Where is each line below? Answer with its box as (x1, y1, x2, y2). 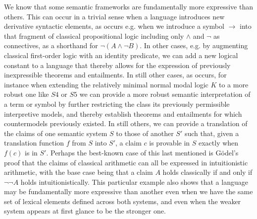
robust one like (4, 89, 49, 99)
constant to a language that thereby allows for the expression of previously (4, 60, 231, 70)
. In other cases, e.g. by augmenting (140, 40, 248, 51)
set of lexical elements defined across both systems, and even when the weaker (4, 196, 241, 206)
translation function (4, 138, 64, 148)
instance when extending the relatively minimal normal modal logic (4, 79, 208, 89)
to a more (218, 79, 249, 89)
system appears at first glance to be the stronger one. (4, 206, 166, 216)
